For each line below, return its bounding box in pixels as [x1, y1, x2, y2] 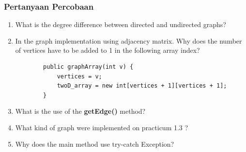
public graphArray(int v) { [43, 63, 134, 70]
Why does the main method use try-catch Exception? [15, 138, 174, 149]
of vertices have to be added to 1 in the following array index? [15, 45, 200, 55]
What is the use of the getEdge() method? [15, 106, 146, 116]
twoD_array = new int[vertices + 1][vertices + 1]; [57, 82, 227, 90]
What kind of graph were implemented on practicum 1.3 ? [15, 122, 188, 132]
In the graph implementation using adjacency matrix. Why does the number [15, 35, 242, 46]
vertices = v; [57, 73, 102, 80]
